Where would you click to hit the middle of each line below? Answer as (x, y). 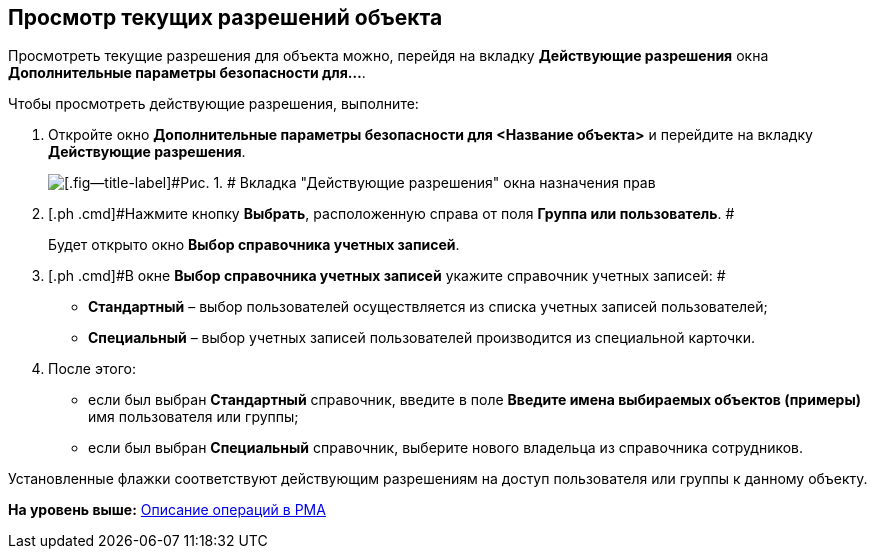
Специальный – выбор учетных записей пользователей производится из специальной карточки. (421, 338)
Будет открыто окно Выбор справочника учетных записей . (254, 245)
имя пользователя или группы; (193, 417)
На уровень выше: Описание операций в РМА (167, 510)
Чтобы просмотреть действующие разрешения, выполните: (213, 104)
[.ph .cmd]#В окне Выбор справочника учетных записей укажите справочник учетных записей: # (387, 276)
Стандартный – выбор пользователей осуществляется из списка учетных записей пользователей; (428, 307)
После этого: (92, 369)
